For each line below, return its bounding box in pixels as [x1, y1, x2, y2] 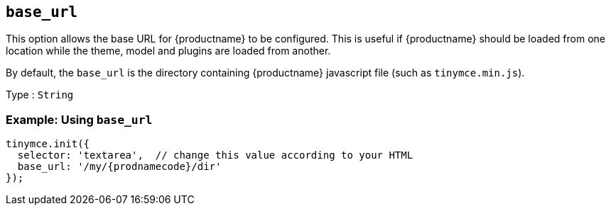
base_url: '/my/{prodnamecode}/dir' [17, 161, 222, 173]
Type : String [6, 89, 74, 101]
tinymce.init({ [6, 138, 90, 150]
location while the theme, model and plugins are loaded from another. [6, 45, 331, 57]
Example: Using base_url [6, 112, 153, 127]
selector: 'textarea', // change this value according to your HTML [17, 149, 413, 161]
